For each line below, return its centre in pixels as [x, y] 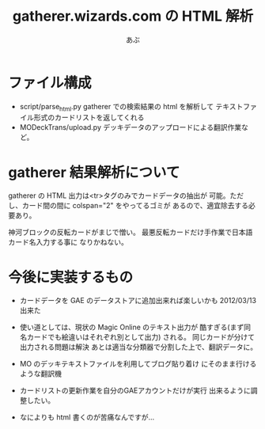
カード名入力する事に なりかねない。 [68, 242]
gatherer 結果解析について [94, 172]
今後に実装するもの [71, 277]
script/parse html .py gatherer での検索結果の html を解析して [117, 107]
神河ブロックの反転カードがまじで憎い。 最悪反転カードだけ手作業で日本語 [131, 232]
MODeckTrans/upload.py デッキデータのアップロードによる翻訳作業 [131, 127]
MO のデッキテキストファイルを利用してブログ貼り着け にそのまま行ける [138, 364]
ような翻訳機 [40, 374]
